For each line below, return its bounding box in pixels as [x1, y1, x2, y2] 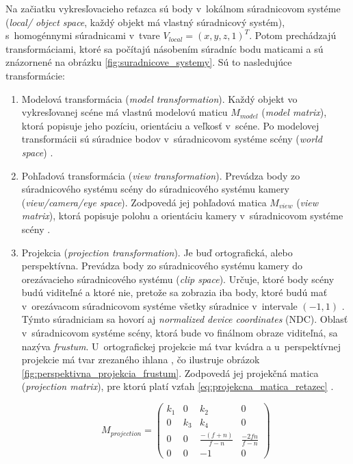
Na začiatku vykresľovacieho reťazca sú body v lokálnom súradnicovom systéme [5, 1, 341, 15]
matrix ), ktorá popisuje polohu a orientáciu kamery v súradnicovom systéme [21, 208, 343, 223]
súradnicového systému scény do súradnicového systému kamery [21, 182, 289, 196]
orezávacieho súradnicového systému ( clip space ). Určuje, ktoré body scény [21, 271, 335, 286]
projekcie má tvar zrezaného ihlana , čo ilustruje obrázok [21, 352, 260, 367]
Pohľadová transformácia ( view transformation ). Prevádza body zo [21, 168, 300, 182]
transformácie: [5, 68, 65, 82]
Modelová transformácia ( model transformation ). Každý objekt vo [21, 91, 298, 106]
